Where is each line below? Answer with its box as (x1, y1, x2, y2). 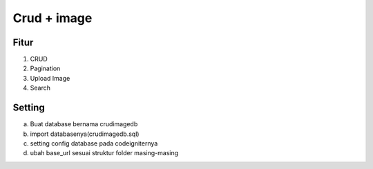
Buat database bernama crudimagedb (30, 120, 138, 128)
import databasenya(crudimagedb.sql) (30, 130, 140, 138)
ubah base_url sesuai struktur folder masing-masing (30, 149, 179, 157)
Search (30, 83, 51, 92)
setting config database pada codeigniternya (30, 139, 158, 148)
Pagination (30, 64, 61, 72)
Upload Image (30, 74, 70, 82)
